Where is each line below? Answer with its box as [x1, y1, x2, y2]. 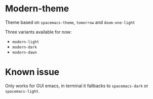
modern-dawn [12, 50, 37, 55]
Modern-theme [5, 3, 69, 14]
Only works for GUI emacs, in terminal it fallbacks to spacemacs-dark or [5, 83, 149, 89]
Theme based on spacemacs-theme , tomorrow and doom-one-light [5, 19, 135, 25]
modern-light [12, 39, 39, 45]
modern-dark [12, 45, 37, 49]
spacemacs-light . [5, 88, 40, 94]
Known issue [5, 66, 60, 78]
